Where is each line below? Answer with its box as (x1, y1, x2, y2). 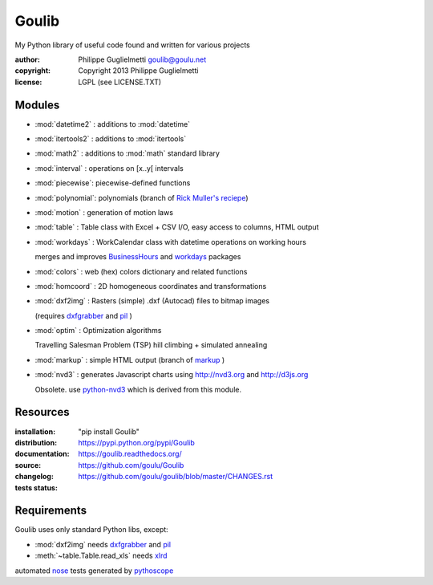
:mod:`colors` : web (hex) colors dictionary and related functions (34, 266, 248, 276)
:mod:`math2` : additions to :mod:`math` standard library (34, 148, 221, 158)
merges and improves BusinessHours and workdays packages (34, 252, 241, 262)
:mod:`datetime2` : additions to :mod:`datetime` (34, 119, 191, 128)
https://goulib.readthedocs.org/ (78, 449, 182, 459)
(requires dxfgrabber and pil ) (34, 311, 132, 320)
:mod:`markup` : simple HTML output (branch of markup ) (34, 355, 225, 364)
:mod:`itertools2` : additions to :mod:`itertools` (34, 134, 187, 144)
